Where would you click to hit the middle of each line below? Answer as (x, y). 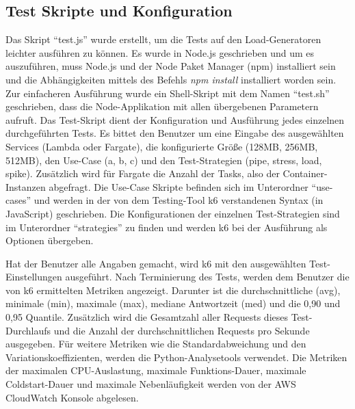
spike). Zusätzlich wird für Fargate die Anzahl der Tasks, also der (143, 173)
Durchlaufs (28, 330)
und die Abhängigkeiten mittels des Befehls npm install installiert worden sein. (171, 79)
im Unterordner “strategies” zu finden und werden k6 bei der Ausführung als (167, 227)
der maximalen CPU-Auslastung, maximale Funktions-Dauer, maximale (156, 370)
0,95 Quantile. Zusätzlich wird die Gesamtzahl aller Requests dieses (147, 317)
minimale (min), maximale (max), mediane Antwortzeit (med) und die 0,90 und (173, 303)
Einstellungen (34, 277)
